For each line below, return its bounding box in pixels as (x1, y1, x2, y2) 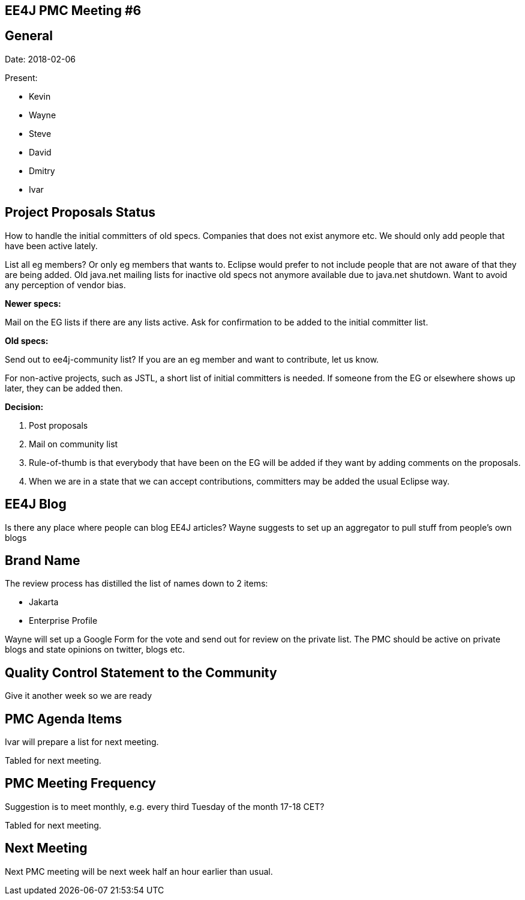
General (5, 28, 53, 44)
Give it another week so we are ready (5, 690, 152, 701)
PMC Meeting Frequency (5, 776, 156, 791)
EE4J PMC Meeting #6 (5, 3, 142, 18)
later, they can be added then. (5, 382, 123, 393)
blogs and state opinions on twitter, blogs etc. (5, 644, 185, 655)
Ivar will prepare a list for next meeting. (5, 737, 159, 747)
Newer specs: (5, 298, 61, 309)
